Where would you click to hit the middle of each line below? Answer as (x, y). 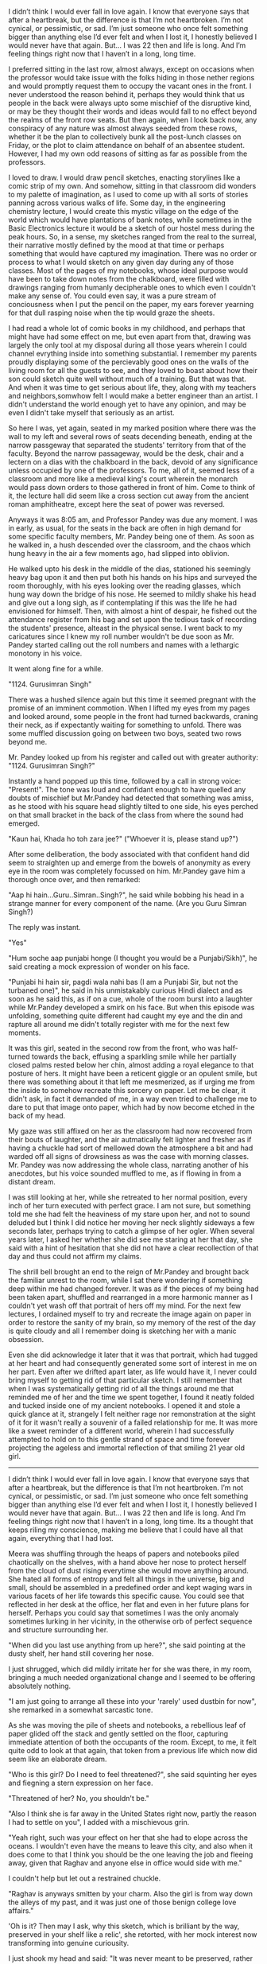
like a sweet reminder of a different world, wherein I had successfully (121, 1431)
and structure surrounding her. (58, 1630)
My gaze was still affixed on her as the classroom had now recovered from (130, 1131)
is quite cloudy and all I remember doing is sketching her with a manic (122, 1331)
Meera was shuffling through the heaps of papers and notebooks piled (124, 1554)
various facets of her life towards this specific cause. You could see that (126, 1596)
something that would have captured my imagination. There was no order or (133, 253)
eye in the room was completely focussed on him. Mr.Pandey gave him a (127, 871)
